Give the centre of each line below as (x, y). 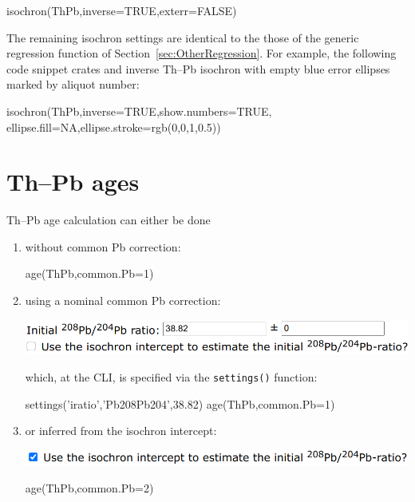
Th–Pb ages (73, 182)
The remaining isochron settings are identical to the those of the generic (183, 37)
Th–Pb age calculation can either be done (109, 220)
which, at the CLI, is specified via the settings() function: (171, 377)
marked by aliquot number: (73, 84)
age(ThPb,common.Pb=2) (89, 488)
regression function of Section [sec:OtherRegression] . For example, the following (202, 53)
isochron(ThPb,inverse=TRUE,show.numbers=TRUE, (139, 111)
